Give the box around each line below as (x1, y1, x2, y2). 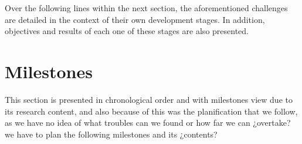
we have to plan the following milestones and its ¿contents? (5, 128, 218, 140)
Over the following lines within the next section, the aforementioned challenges (5, 2, 288, 14)
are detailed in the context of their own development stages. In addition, (5, 13, 265, 25)
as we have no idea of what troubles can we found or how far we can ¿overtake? (5, 116, 291, 129)
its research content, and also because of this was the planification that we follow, (5, 105, 298, 117)
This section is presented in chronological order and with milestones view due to (5, 93, 293, 105)
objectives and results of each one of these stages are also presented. (5, 25, 249, 37)
